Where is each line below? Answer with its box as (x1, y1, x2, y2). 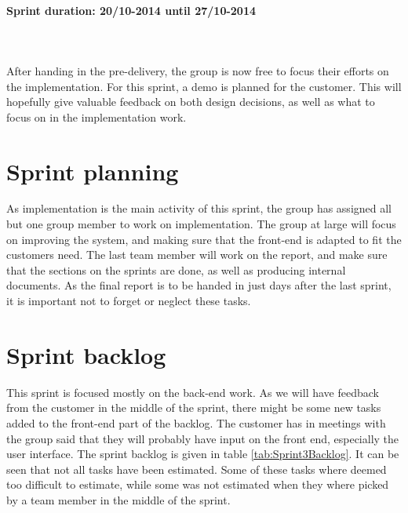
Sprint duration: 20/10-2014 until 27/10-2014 (6, 2, 256, 18)
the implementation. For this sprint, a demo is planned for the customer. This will (6, 78, 402, 94)
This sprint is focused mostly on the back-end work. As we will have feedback (6, 384, 379, 400)
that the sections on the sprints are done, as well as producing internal (6, 261, 346, 278)
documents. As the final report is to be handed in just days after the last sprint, (6, 277, 392, 293)
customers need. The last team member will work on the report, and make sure (6, 246, 388, 263)
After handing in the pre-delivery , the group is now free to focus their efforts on (6, 62, 389, 78)
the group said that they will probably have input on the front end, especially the (6, 430, 399, 446)
